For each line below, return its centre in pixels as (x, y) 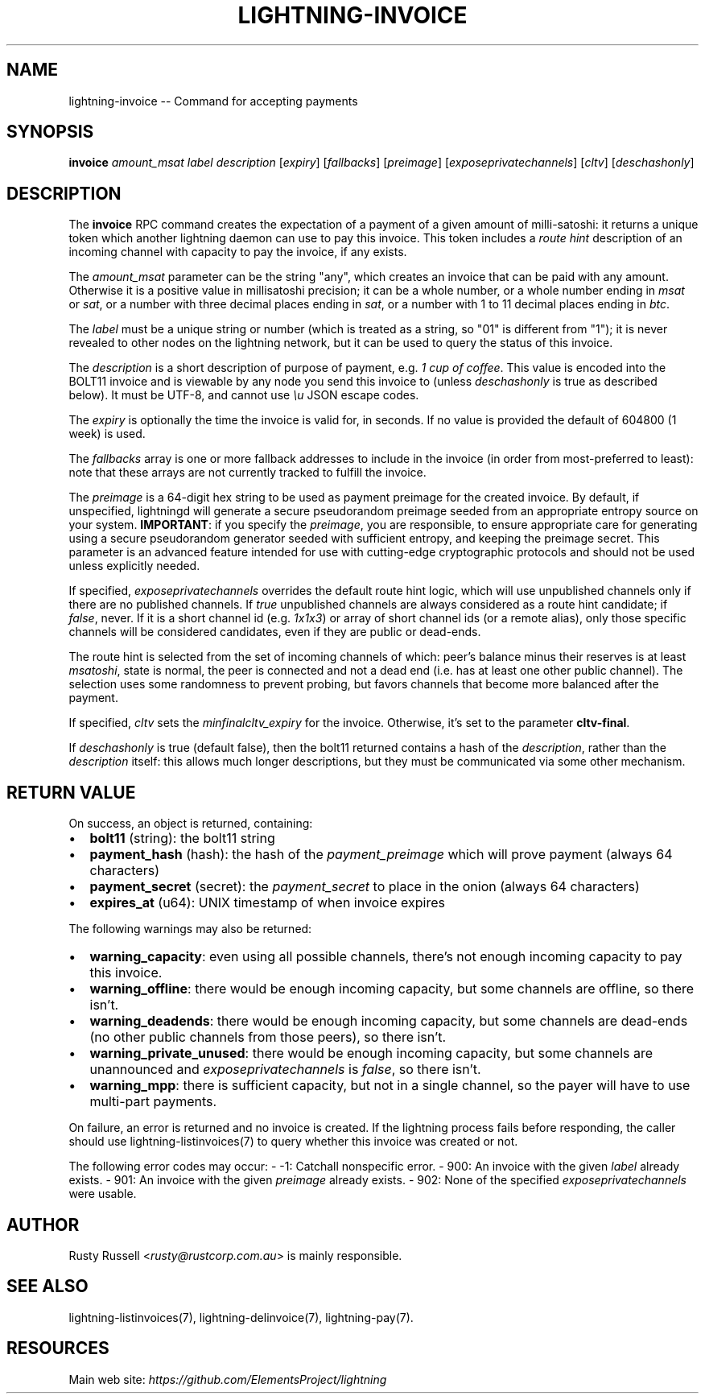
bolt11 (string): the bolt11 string (182, 838)
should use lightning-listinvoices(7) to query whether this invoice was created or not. (293, 1142)
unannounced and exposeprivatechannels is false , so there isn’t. (285, 1070)
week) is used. (107, 434)
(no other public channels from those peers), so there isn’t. (268, 1037)
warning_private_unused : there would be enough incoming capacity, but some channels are (371, 1053)
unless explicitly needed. (134, 566)
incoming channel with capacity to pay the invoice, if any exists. (238, 252)
